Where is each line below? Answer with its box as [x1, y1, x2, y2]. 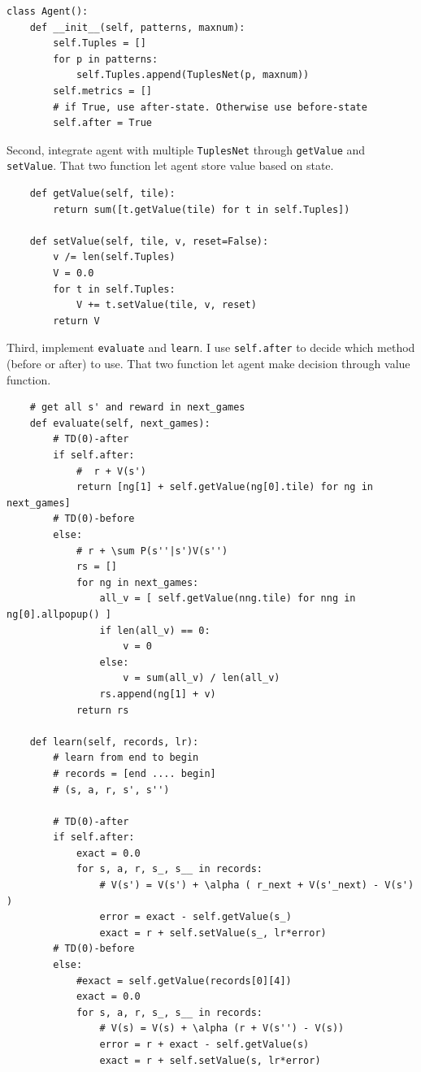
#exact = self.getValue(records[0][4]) [76, 974, 292, 987]
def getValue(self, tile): [29, 188, 176, 200]
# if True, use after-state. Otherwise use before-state [53, 101, 367, 113]
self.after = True [53, 117, 152, 129]
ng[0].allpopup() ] [7, 608, 111, 620]
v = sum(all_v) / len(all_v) [123, 672, 280, 684]
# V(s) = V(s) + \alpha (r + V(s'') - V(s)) [99, 1022, 345, 1035]
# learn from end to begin [53, 752, 199, 764]
